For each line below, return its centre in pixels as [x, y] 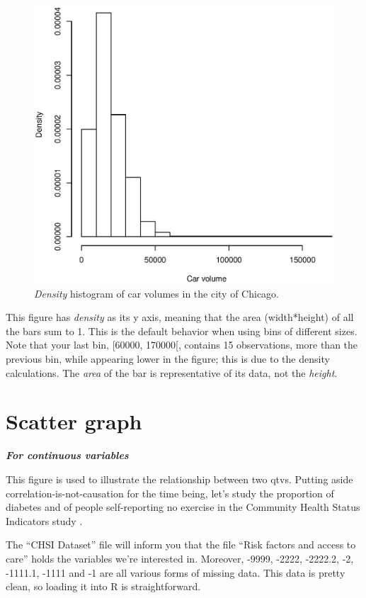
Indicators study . [44, 520]
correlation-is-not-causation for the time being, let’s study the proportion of [170, 493]
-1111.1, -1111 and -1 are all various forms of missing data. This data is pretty [176, 572]
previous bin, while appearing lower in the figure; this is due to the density [168, 359]
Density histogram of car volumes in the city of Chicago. [157, 293]
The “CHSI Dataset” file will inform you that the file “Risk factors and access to [181, 545]
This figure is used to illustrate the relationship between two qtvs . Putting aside [179, 479]
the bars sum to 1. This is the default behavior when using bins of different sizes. [182, 331]
